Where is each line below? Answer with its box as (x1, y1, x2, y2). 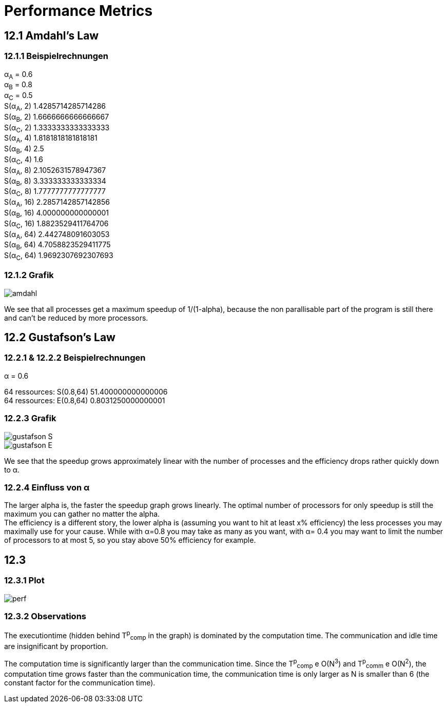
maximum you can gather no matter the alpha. (4, 509, 160, 519)
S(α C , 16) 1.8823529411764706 (4, 219, 109, 230)
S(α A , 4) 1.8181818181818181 (4, 133, 98, 145)
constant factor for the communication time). (4, 678, 156, 688)
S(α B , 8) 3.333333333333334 (4, 176, 106, 187)
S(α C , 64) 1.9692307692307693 (4, 251, 113, 262)
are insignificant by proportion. (4, 641, 108, 651)
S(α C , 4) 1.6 (4, 154, 44, 166)
